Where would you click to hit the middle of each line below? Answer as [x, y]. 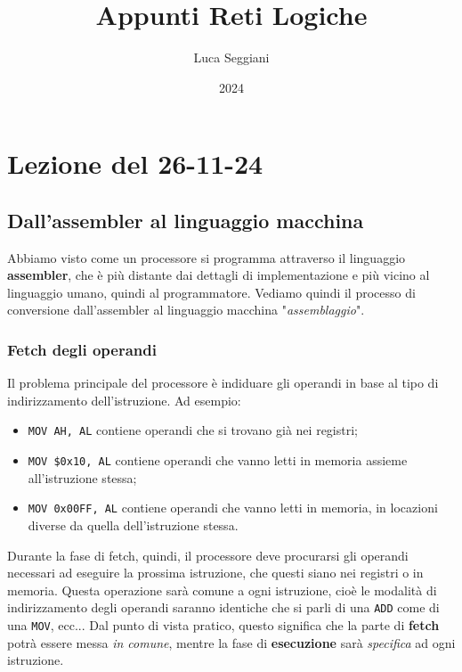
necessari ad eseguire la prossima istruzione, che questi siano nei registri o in [215, 573]
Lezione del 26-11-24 [135, 164]
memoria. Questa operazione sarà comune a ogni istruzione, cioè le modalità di [222, 590]
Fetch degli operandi [82, 349]
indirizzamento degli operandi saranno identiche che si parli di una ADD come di [223, 607]
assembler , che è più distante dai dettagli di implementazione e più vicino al [219, 275]
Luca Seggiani [231, 57]
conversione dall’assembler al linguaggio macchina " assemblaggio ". [186, 310]
